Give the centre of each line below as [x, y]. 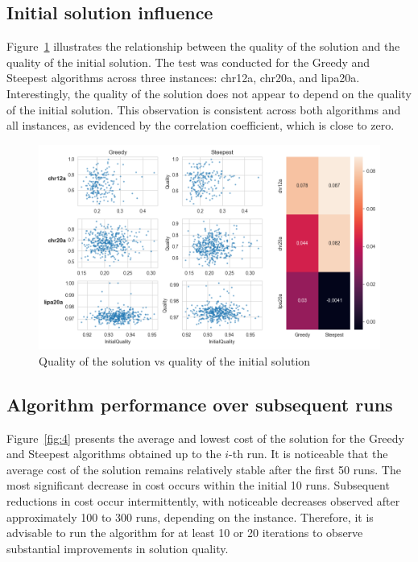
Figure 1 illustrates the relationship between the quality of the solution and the [203, 46]
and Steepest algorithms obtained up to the [114, 454]
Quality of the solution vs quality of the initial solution [175, 360]
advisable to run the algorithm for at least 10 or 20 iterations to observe [185, 533]
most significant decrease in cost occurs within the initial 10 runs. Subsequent [198, 485]
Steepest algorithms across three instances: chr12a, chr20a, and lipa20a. [183, 78]
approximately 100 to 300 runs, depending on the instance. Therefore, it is [190, 517]
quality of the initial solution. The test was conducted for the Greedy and [188, 62]
